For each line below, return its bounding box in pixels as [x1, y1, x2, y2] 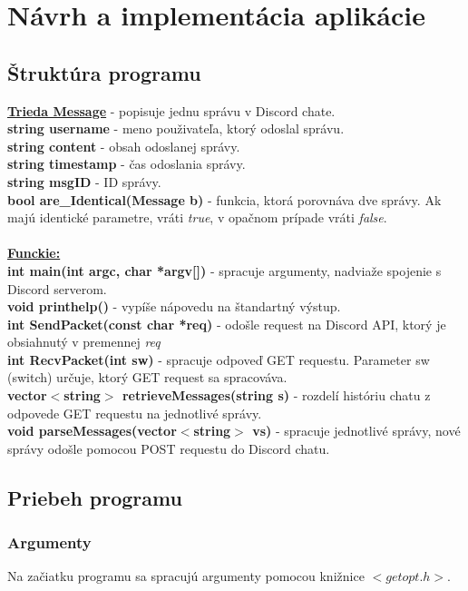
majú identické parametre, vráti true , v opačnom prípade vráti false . [7, 208, 387, 227]
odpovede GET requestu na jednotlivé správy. [7, 403, 262, 422]
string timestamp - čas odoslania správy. [7, 154, 246, 173]
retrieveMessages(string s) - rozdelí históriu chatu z [122, 386, 431, 405]
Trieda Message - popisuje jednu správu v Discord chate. [7, 101, 336, 120]
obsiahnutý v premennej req [7, 332, 161, 351]
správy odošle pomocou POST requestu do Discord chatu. [7, 438, 330, 458]
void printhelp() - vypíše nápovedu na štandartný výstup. [7, 297, 341, 316]
